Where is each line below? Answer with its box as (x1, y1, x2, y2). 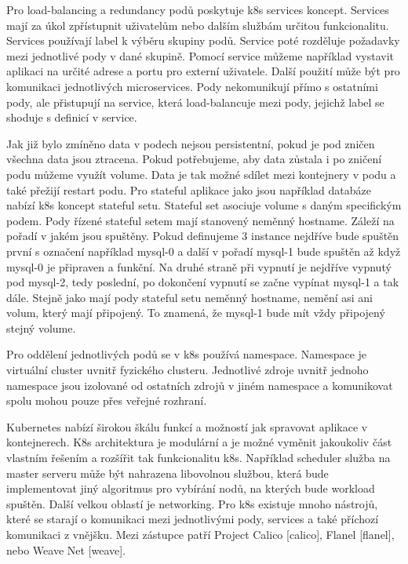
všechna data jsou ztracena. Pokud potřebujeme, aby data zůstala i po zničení (6, 151, 382, 167)
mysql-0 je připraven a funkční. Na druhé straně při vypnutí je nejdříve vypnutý (6, 258, 392, 275)
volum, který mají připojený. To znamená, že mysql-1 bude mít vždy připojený (6, 304, 385, 321)
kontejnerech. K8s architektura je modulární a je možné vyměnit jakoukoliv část (6, 434, 392, 450)
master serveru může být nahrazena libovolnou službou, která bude (6, 464, 329, 481)
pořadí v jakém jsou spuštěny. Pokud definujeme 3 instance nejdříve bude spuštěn (6, 227, 399, 244)
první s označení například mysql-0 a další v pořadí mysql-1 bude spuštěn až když (6, 242, 401, 259)
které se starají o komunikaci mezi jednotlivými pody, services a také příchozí (6, 511, 379, 527)
